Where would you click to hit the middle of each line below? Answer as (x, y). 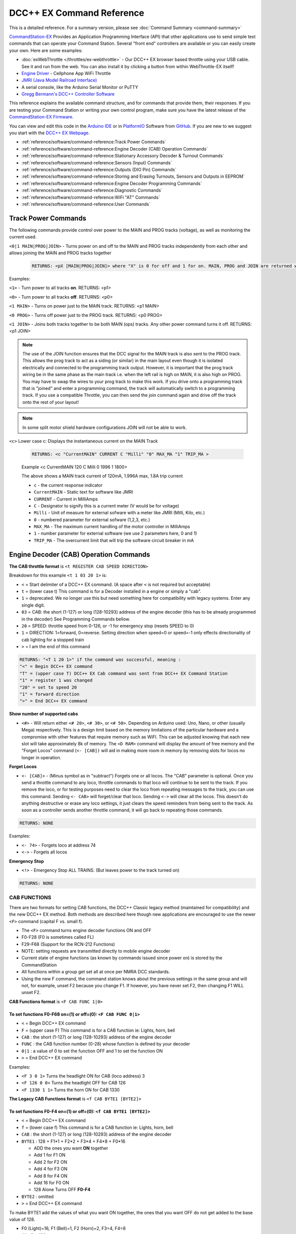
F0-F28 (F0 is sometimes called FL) (58, 937)
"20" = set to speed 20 (48, 687)
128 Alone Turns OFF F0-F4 (62, 1190)
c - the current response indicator (68, 485)
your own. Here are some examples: (46, 50)
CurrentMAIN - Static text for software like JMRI (83, 492)
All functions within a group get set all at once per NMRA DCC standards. (96, 972)
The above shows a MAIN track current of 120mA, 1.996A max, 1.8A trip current (102, 476)
